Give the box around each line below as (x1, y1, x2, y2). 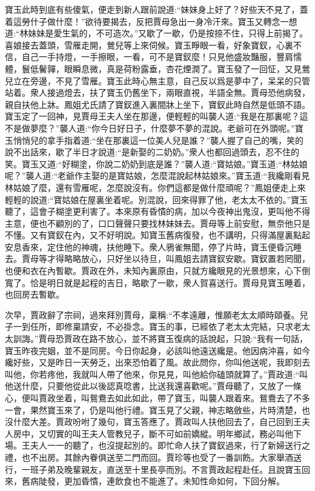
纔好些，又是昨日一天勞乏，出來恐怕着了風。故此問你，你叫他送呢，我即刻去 (5, 356, 310, 369)
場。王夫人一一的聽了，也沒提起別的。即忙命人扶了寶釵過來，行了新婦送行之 (5, 439, 310, 452)
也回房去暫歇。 (5, 288, 64, 301)
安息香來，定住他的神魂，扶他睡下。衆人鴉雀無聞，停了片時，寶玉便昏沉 (5, 240, 293, 253)
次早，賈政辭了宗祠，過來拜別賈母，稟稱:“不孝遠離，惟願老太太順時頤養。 (5, 308, 300, 321)
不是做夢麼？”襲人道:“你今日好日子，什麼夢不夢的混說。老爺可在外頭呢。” (5, 121, 295, 134)
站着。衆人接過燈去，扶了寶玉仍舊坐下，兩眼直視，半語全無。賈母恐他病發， (5, 86, 310, 99)
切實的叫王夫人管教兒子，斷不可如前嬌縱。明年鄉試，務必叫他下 (47, 427, 302, 439)
